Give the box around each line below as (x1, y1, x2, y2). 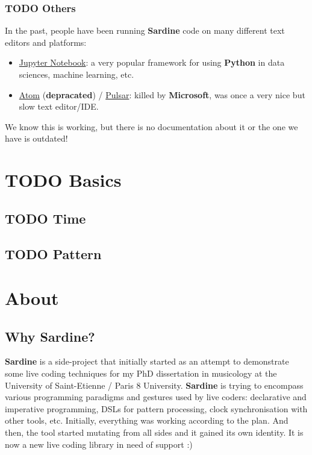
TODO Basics (5, 168, 122, 192)
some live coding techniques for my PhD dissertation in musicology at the (5, 367, 277, 380)
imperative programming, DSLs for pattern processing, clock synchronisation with (5, 402, 308, 415)
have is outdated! (5, 132, 68, 145)
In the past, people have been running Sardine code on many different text (5, 24, 285, 37)
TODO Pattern (5, 244, 102, 263)
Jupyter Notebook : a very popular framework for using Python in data (19, 56, 285, 69)
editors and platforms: (5, 36, 87, 48)
